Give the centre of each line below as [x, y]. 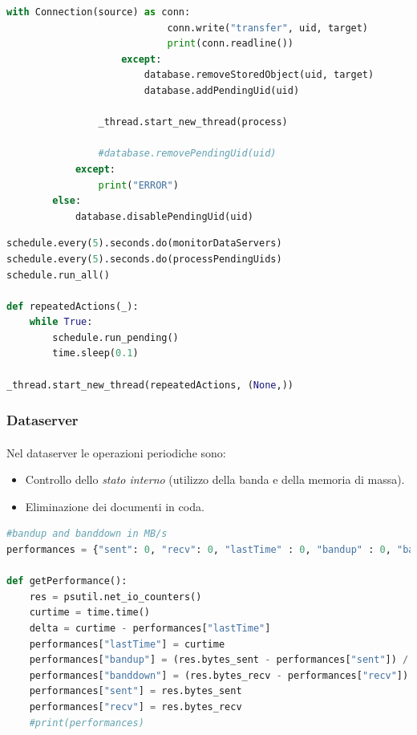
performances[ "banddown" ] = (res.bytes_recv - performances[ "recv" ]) [219, 675]
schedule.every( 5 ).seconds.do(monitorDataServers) [144, 244]
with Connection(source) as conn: [99, 12]
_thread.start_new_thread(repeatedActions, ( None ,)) [150, 385]
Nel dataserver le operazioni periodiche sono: [116, 452]
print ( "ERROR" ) [138, 185]
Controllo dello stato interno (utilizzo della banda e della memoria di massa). [215, 479]
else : [67, 201]
